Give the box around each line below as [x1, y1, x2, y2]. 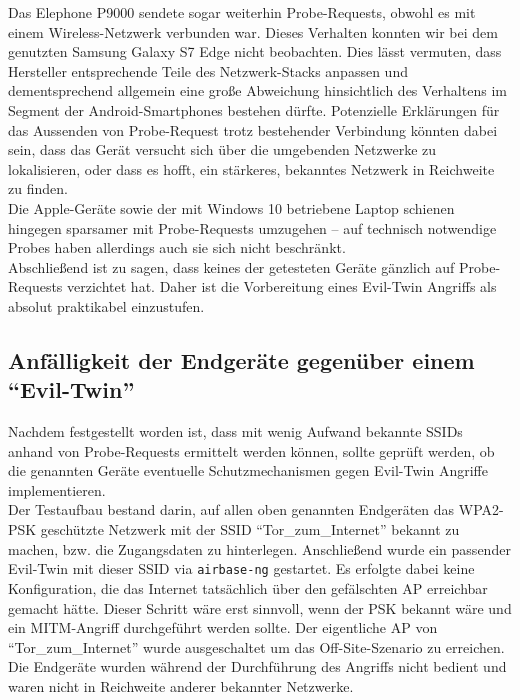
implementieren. [8, 479, 106, 500]
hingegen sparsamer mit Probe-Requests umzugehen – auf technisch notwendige [8, 217, 497, 238]
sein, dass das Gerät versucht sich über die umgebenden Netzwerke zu [8, 139, 437, 160]
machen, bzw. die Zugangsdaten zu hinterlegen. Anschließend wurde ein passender [8, 538, 511, 559]
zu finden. [8, 178, 68, 199]
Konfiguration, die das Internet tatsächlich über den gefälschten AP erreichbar [8, 577, 488, 598]
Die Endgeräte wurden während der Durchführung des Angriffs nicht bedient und [8, 656, 507, 677]
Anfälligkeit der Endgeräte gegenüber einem [8, 344, 475, 375]
